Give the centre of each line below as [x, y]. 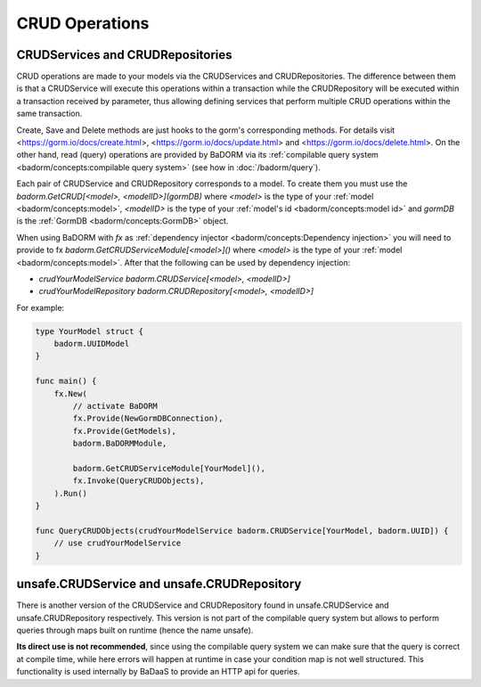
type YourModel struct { [90, 331]
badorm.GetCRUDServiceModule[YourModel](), [169, 468]
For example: [41, 307]
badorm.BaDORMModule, [120, 444]
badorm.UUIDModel [92, 344]
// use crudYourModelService [118, 543]
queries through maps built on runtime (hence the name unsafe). [135, 630]
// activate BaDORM [115, 406]
